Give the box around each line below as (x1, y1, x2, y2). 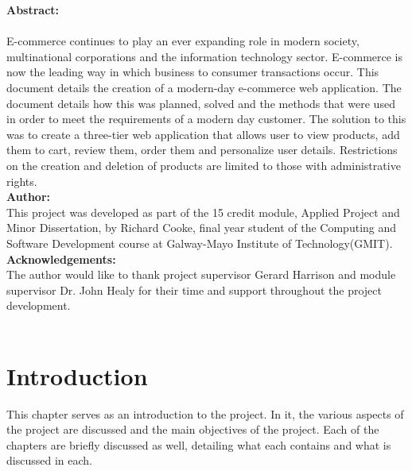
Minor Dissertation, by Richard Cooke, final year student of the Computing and (6, 219, 397, 236)
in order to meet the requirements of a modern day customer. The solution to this (6, 110, 406, 127)
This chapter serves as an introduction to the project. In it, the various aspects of (6, 405, 404, 422)
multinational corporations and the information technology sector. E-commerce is (6, 48, 403, 64)
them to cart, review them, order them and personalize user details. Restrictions (6, 141, 398, 158)
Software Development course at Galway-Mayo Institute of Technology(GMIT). (6, 234, 393, 251)
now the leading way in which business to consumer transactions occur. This (6, 64, 379, 80)
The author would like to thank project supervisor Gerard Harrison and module (6, 266, 396, 283)
